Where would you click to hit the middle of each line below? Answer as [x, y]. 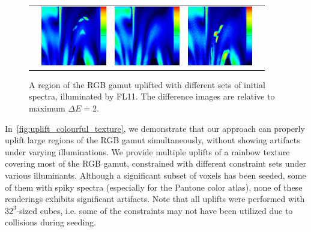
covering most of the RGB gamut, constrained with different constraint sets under [155, 163]
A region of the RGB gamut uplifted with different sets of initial [147, 84]
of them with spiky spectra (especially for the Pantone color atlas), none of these [154, 187]
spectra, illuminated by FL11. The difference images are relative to [152, 96]
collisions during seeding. [50, 222]
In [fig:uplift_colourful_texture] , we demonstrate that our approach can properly [155, 128]
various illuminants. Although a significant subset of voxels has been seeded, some [155, 175]
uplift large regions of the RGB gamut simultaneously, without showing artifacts [152, 140]
